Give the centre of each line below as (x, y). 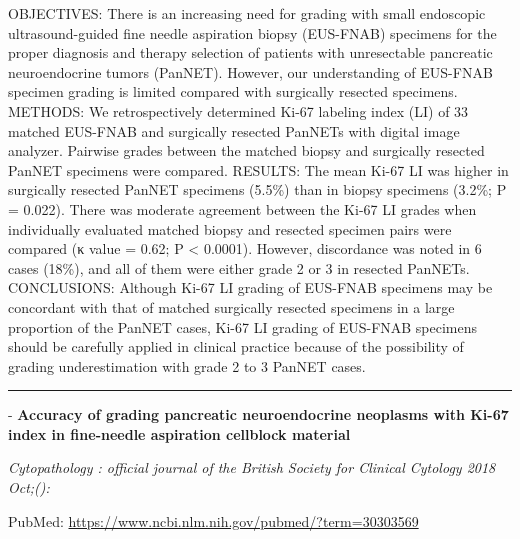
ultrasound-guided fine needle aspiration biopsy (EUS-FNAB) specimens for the (252, 32)
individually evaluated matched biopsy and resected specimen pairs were (230, 228)
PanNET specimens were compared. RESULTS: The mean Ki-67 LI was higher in (258, 169)
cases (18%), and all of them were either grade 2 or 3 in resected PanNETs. (239, 267)
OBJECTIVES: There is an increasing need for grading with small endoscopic (247, 13)
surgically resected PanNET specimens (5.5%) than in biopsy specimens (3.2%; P (257, 189)
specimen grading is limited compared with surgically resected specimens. (233, 91)
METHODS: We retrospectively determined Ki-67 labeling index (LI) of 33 (238, 110)
